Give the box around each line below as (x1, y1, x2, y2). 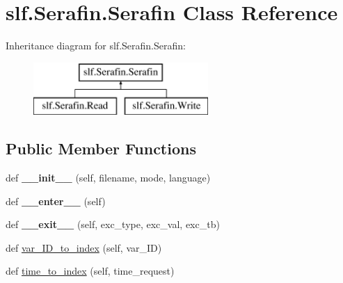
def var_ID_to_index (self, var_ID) (6, 240, 162, 254)
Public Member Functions (6, 138, 196, 159)
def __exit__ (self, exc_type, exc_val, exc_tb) (6, 217, 220, 232)
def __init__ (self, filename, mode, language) (6, 170, 211, 185)
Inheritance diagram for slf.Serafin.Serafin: (6, 38, 186, 53)
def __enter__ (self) (6, 193, 106, 208)
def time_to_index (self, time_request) (6, 264, 175, 278)
